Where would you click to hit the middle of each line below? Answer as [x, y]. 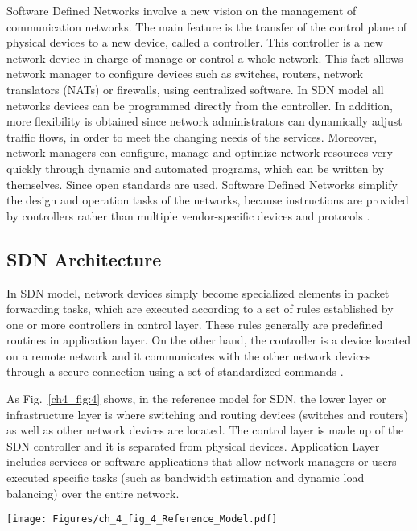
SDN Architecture [84, 259]
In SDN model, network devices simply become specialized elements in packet [198, 292]
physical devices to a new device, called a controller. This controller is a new [195, 42]
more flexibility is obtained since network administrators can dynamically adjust [204, 121]
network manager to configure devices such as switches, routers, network [185, 74]
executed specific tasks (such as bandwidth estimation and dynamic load [186, 477]
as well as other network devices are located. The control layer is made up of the [205, 430]
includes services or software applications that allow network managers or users [202, 461]
